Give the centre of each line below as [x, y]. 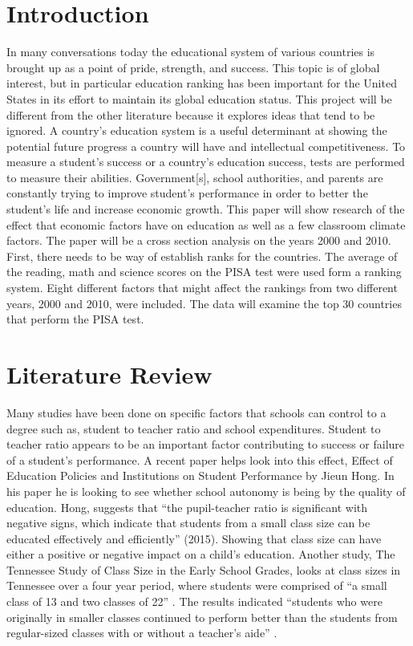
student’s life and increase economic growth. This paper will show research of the [206, 209]
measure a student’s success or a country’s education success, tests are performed [206, 162]
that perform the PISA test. [75, 319]
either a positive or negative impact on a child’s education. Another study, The [201, 554]
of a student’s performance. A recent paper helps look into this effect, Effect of [200, 459]
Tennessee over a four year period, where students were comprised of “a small [197, 585]
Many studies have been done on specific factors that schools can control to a [196, 412]
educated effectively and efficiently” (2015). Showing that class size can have [194, 538]
